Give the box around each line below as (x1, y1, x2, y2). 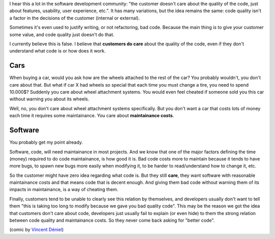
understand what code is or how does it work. (9, 48, 106, 54)
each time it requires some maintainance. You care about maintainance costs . (9, 113, 174, 119)
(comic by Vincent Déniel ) (9, 227, 64, 233)
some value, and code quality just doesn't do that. (9, 31, 115, 38)
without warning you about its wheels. (9, 96, 90, 102)
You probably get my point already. (9, 139, 84, 145)
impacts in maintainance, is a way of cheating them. (9, 187, 119, 193)
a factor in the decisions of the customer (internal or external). (9, 15, 140, 21)
